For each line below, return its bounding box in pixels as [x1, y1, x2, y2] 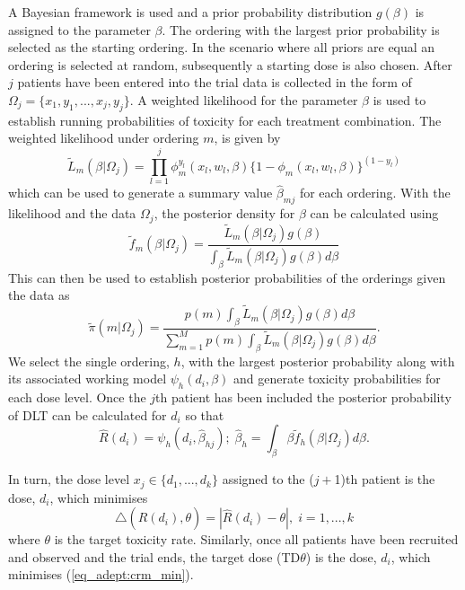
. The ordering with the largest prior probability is [162, 20, 440, 39]
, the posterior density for [154, 204, 295, 223]
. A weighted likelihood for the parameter [129, 90, 358, 109]
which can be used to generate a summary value [8, 183, 273, 202]
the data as [8, 286, 70, 304]
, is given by [214, 128, 281, 147]
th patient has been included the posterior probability [155, 388, 452, 407]
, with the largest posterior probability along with [180, 351, 455, 370]
